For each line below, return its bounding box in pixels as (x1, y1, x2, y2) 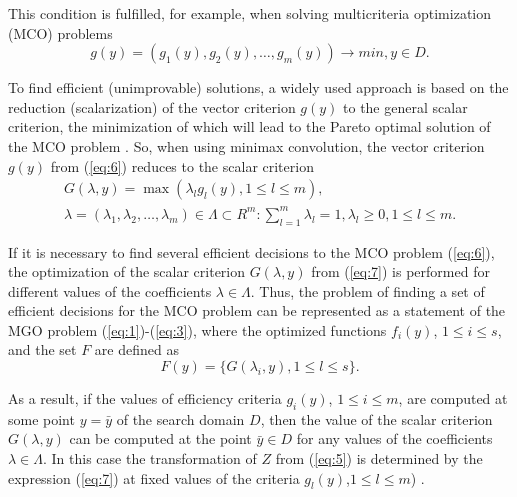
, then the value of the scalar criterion (260, 408, 493, 429)
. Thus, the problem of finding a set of (250, 280, 485, 301)
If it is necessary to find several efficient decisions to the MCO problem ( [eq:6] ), (8, 241, 495, 262)
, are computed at (398, 388, 508, 409)
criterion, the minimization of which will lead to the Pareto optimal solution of (8, 116, 491, 137)
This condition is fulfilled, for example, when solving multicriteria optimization (8, 3, 492, 23)
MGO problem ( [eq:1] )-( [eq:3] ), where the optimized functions (8, 319, 387, 340)
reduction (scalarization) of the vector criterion (8, 96, 296, 117)
